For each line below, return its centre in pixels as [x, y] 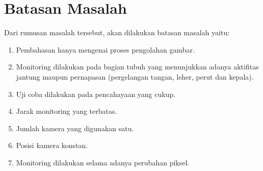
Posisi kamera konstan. [52, 145]
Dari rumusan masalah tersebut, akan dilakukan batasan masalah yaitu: [117, 32]
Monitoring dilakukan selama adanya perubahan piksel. [103, 162]
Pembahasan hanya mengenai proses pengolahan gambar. [105, 49]
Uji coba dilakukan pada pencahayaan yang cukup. [96, 94]
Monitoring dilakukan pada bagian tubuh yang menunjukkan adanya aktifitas [137, 67]
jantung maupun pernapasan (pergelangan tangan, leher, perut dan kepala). [135, 76]
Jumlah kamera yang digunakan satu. [75, 128]
